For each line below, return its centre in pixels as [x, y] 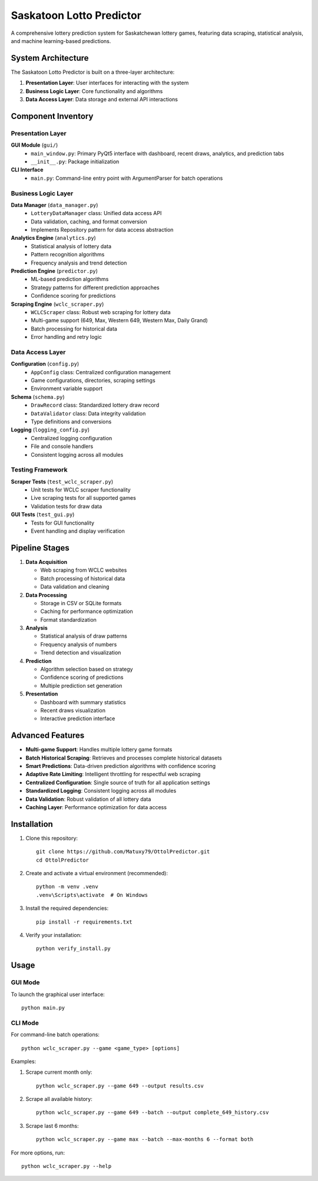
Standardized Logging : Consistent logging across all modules [101, 791]
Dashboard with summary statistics [83, 702]
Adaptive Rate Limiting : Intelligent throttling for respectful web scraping [113, 774]
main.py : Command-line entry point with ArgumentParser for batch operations [127, 178]
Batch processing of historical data [83, 578]
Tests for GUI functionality [62, 523]
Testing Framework [39, 470]
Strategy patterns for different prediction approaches [95, 287]
